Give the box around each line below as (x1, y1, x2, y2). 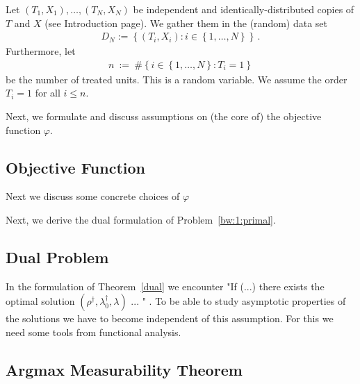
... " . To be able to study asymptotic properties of (131, 294, 346, 308)
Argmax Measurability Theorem (6, 358, 243, 380)
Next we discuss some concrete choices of (6, 189, 180, 203)
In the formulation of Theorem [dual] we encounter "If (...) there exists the (6, 278, 325, 293)
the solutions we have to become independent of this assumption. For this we (6, 311, 334, 326)
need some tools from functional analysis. (6, 325, 181, 339)
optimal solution (6, 294, 75, 308)
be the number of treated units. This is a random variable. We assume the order (6, 72, 347, 86)
